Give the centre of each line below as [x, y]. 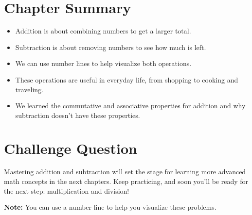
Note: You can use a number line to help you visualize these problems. [110, 207]
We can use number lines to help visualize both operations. [103, 63]
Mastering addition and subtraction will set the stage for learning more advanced [125, 172]
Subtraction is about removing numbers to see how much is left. [111, 47]
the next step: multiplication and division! [67, 190]
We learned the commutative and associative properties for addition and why [130, 106]
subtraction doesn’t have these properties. [78, 115]
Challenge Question [71, 148]
